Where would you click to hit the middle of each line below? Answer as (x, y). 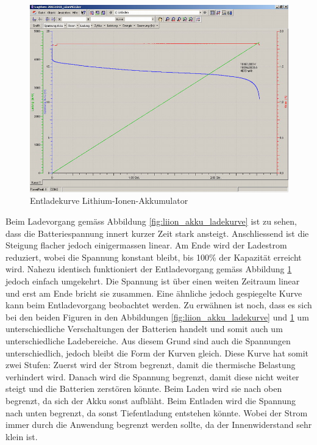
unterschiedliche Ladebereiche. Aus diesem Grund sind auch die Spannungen (148, 340)
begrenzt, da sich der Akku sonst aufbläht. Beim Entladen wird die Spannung (151, 400)
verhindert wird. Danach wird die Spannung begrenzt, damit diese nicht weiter (152, 376)
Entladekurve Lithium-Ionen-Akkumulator (109, 201)
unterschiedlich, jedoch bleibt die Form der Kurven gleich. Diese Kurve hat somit (157, 353)
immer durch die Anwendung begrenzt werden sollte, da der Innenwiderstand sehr (159, 425)
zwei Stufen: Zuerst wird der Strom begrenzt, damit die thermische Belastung (151, 365)
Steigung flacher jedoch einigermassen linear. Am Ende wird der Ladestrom (146, 245)
